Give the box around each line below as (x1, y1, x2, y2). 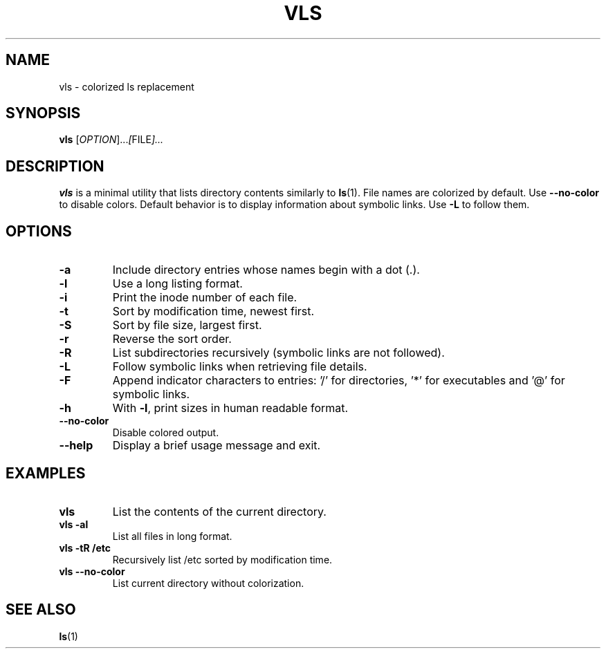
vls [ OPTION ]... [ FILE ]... (59, 133, 164, 146)
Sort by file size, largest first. (112, 318, 262, 333)
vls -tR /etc (59, 541, 111, 554)
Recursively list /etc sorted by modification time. (112, 553, 333, 566)
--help (59, 438, 93, 453)
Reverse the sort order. (112, 332, 232, 346)
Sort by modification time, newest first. (112, 304, 315, 319)
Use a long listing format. (112, 277, 243, 291)
